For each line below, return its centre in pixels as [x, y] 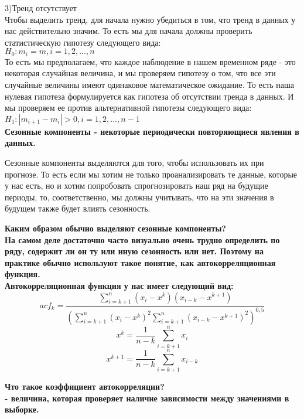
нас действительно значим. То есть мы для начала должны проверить [129, 31]
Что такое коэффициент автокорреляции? [85, 386]
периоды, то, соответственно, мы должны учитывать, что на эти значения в [139, 197]
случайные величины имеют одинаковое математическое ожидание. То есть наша [150, 85]
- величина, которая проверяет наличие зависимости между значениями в [147, 398]
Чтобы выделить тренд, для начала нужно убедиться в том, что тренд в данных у [150, 19]
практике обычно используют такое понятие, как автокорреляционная [140, 262]
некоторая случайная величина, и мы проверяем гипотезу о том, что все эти [140, 73]
